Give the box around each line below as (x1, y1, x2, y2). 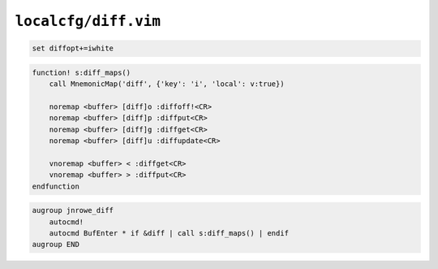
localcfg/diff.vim (15, 12, 161, 30)
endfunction (32, 181, 80, 191)
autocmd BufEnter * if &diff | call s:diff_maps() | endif (49, 228, 290, 237)
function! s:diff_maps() (32, 67, 131, 77)
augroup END (32, 240, 80, 249)
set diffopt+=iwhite (32, 44, 114, 53)
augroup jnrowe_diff (32, 206, 114, 215)
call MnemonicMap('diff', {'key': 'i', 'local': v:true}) (49, 80, 285, 89)
